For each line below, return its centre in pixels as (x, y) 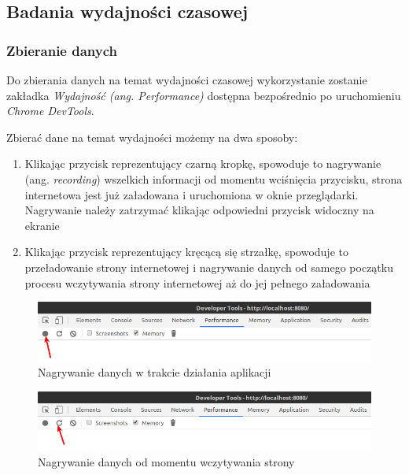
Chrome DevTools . (50, 111)
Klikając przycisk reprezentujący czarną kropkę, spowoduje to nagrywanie (203, 163)
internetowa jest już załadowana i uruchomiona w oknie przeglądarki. (192, 194)
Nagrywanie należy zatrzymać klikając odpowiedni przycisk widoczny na (199, 210)
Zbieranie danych (62, 50)
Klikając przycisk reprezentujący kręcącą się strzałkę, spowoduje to (186, 252)
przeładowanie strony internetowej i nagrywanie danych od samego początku (209, 267)
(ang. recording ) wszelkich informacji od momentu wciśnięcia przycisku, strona (214, 178)
